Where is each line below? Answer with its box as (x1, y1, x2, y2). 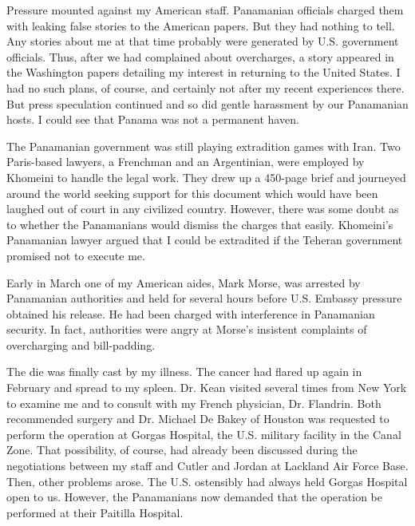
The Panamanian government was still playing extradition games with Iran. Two (6, 137, 401, 154)
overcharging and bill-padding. (6, 336, 156, 353)
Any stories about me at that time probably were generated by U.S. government (6, 33, 399, 49)
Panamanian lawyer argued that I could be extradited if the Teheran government (6, 231, 403, 248)
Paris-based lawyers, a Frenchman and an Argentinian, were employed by (6, 153, 365, 170)
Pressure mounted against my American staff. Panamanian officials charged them (6, 2, 404, 18)
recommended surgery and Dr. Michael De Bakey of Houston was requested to (6, 410, 389, 427)
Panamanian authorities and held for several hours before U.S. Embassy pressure (6, 290, 402, 307)
